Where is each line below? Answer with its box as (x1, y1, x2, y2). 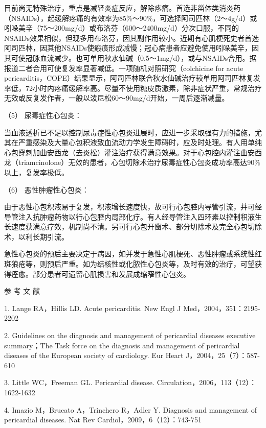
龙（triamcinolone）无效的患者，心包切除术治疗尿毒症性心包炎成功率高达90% (4, 157, 260, 168)
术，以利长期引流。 (4, 231, 69, 242)
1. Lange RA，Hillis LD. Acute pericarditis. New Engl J (4, 302, 181, 313)
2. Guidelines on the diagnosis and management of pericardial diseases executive (4, 330, 256, 341)
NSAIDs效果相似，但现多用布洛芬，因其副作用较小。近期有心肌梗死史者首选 (4, 32, 259, 43)
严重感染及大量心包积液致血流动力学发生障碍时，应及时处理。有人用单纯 (18, 137, 262, 148)
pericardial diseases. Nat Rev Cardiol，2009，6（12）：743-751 (4, 414, 202, 425)
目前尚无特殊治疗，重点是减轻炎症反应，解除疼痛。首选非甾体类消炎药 (4, 3, 240, 13)
